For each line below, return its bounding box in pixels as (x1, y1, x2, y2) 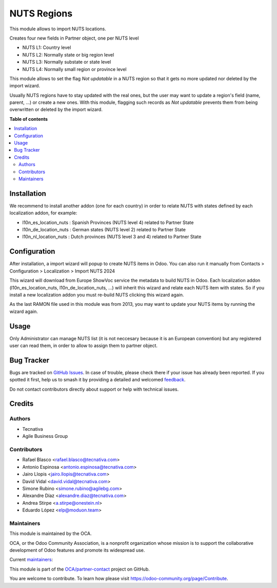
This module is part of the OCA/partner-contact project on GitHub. (9, 566, 150, 572)
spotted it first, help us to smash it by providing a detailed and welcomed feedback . (9, 377, 186, 383)
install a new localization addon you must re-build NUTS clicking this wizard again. (9, 291, 184, 298)
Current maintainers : (9, 557, 53, 563)
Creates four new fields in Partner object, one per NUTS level (9, 35, 139, 41)
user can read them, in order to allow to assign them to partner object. (9, 342, 158, 348)
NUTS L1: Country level (22, 44, 71, 51)
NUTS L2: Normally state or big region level (22, 51, 114, 58)
